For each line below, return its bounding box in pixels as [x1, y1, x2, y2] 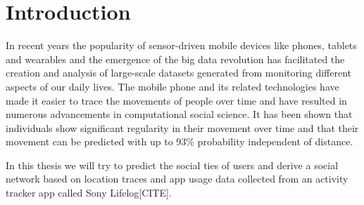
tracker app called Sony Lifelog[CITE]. [6, 185, 172, 200]
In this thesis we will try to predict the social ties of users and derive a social [6, 157, 339, 172]
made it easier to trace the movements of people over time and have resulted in [6, 93, 347, 107]
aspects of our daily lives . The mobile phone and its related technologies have [6, 79, 339, 93]
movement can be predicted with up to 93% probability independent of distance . [6, 134, 353, 149]
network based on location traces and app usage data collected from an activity [6, 171, 349, 186]
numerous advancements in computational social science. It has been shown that [6, 107, 353, 121]
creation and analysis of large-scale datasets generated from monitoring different [6, 65, 351, 80]
